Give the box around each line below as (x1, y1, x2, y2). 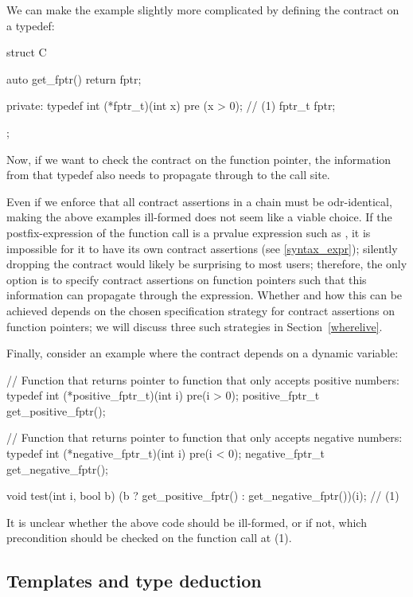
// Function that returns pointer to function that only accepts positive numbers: (6, 371, 399, 388)
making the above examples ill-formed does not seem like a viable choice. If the (6, 209, 392, 225)
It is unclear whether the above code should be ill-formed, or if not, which (6, 513, 367, 530)
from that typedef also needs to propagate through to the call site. (6, 166, 330, 183)
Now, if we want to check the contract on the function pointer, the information (6, 150, 392, 167)
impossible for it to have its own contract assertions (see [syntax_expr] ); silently (6, 240, 398, 256)
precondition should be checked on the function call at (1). (6, 529, 292, 546)
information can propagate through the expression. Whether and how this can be (6, 287, 403, 303)
